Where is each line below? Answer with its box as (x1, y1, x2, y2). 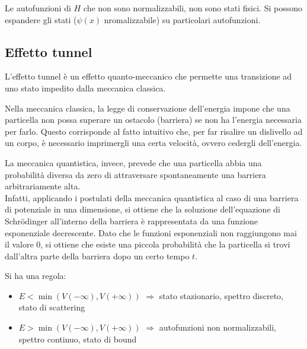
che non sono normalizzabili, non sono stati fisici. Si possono (83, 2, 302, 14)
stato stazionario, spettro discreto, (159, 289, 284, 302)
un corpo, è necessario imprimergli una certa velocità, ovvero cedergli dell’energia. (5, 137, 302, 149)
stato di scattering (18, 301, 85, 313)
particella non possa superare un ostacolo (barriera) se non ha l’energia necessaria (5, 113, 302, 126)
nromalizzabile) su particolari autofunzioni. (104, 13, 261, 26)
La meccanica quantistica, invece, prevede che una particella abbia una (5, 156, 262, 169)
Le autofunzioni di (5, 2, 71, 14)
